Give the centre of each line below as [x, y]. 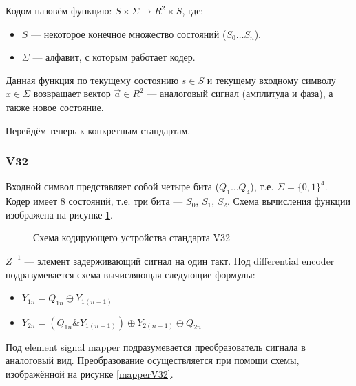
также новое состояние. [55, 106]
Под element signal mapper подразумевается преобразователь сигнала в [156, 346]
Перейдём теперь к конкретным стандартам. [98, 130]
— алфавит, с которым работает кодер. [114, 57]
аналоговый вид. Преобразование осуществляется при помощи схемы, [153, 360]
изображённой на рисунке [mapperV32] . [90, 373]
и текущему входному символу [271, 80]
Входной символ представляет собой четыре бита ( [113, 186]
